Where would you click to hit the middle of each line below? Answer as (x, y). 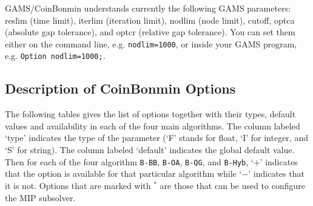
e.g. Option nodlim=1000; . (55, 56)
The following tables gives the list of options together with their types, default (150, 114)
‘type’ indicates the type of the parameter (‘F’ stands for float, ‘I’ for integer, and (156, 138)
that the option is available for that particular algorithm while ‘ (123, 173)
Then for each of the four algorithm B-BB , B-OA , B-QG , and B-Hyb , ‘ (129, 161)
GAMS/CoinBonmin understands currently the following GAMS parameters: (148, 8)
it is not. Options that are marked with (78, 185)
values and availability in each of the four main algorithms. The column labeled (153, 125)
